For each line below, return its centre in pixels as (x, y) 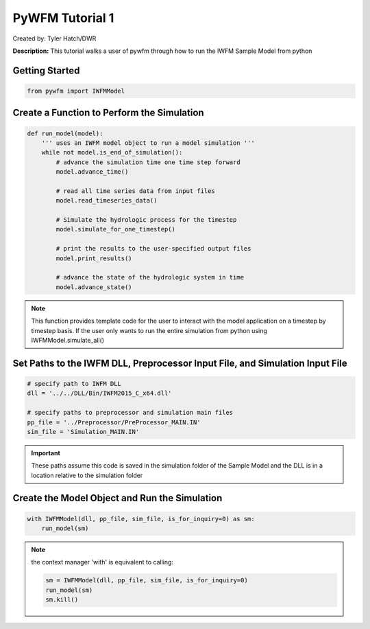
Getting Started (46, 70)
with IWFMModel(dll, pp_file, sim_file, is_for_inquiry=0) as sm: (141, 519)
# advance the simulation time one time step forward (148, 162)
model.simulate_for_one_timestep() (116, 229)
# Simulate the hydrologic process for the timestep (146, 220)
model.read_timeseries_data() (107, 201)
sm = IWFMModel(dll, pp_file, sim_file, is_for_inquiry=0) (147, 581)
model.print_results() (94, 258)
